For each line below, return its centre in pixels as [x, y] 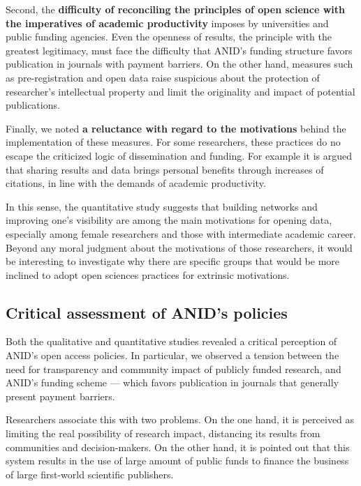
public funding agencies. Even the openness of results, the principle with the [169, 37]
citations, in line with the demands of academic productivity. [136, 183]
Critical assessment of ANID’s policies [147, 312]
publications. [33, 105]
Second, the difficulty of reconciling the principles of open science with [175, 9]
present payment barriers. [60, 396]
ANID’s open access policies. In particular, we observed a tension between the [172, 355]
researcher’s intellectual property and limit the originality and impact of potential [180, 91]
